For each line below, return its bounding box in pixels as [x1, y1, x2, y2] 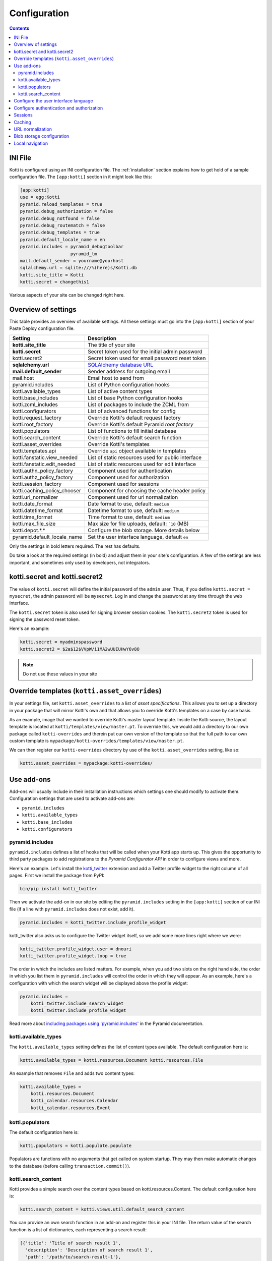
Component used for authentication [87, 467, 172, 474]
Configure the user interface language [14, 98, 93, 104]
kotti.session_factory [12, 480, 62, 487]
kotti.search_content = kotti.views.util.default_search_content [20, 1207, 185, 1213]
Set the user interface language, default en [87, 533, 188, 540]
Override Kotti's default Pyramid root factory [87, 421, 193, 428]
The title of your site [87, 341, 135, 348]
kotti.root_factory [12, 421, 53, 428]
